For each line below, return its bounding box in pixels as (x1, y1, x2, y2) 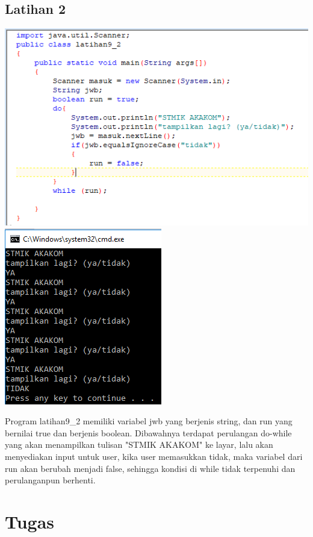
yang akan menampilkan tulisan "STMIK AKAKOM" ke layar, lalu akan (5, 438, 273, 451)
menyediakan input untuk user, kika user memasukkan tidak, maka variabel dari (5, 450, 303, 462)
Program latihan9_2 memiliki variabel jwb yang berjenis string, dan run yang (5, 415, 293, 427)
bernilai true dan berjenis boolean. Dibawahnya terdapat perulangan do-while (5, 426, 292, 439)
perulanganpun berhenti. (5, 474, 96, 486)
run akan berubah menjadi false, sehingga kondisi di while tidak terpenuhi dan (5, 462, 296, 474)
